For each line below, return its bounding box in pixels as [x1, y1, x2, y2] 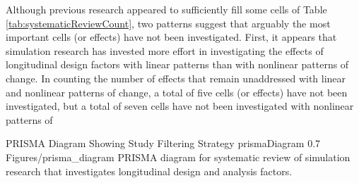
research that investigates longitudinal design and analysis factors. [6, 163, 293, 178]
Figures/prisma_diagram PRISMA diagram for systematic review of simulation [6, 149, 351, 164]
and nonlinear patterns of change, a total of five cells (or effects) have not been [6, 84, 348, 99]
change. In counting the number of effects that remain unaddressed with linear [6, 70, 346, 85]
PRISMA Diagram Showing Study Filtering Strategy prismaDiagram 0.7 [6, 136, 321, 151]
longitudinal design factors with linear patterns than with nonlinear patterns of [6, 57, 349, 72]
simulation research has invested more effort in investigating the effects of [6, 43, 324, 58]
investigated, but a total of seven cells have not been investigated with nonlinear [6, 99, 354, 113]
